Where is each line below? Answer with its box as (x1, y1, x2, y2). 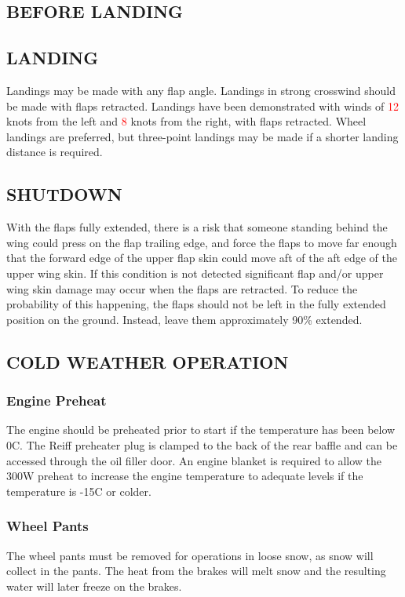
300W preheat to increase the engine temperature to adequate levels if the (6, 468, 363, 484)
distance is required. (6, 144, 103, 160)
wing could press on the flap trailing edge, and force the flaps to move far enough (6, 234, 397, 250)
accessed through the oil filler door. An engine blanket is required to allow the (6, 452, 381, 468)
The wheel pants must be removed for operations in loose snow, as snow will (6, 547, 374, 563)
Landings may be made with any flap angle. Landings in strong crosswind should (6, 82, 396, 98)
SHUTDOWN (6, 182, 122, 206)
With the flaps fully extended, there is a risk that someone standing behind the (6, 219, 388, 235)
